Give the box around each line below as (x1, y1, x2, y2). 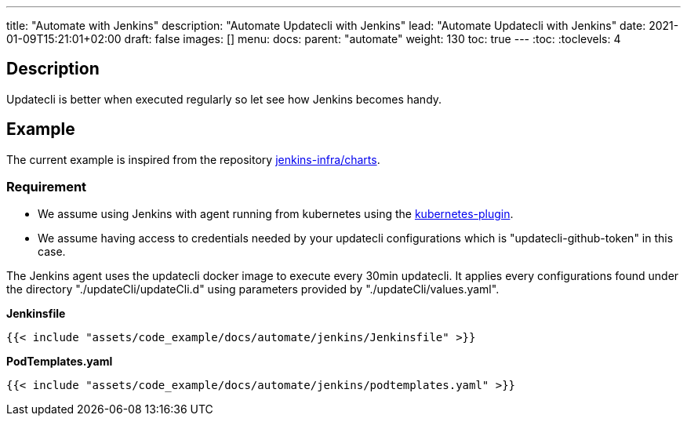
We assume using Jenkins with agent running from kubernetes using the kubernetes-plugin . (38, 207, 514, 221)
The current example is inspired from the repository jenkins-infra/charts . (6, 152, 380, 166)
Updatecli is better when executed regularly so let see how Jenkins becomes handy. (6, 92, 442, 106)
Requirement (6, 179, 87, 195)
